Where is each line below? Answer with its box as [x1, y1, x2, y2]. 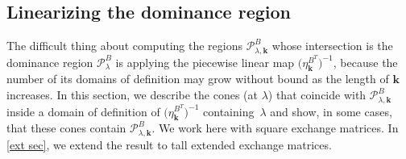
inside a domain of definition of [6, 103, 160, 119]
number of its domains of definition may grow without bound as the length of [6, 70, 389, 87]
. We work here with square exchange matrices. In [151, 119, 399, 136]
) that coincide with [267, 86, 367, 103]
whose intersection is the [271, 37, 393, 54]
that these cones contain [6, 119, 126, 136]
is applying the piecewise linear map [115, 53, 295, 70]
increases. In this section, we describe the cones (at [6, 86, 258, 103]
